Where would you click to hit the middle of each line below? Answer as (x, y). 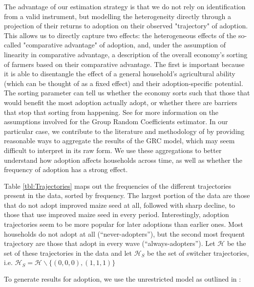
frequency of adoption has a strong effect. (66, 169)
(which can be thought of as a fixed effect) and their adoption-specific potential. (124, 83)
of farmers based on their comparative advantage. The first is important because (124, 64)
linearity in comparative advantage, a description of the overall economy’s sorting (126, 54)
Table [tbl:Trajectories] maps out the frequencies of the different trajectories (118, 186)
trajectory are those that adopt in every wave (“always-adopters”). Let (110, 243)
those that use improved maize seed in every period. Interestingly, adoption (116, 214)
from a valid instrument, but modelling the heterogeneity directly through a (118, 16)
